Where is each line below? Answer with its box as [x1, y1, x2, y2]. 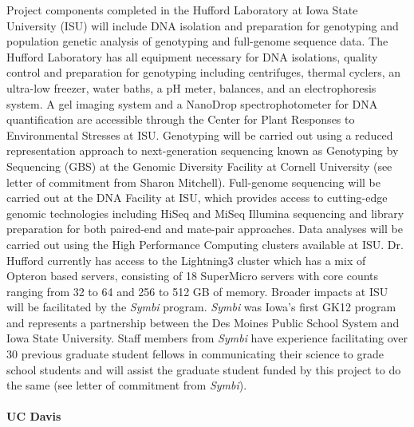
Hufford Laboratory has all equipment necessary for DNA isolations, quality [6, 48, 378, 65]
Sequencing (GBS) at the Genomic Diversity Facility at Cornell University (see [6, 157, 392, 174]
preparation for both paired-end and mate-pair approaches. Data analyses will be [6, 220, 403, 237]
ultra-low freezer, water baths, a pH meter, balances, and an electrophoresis [6, 79, 377, 96]
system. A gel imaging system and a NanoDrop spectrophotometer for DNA [6, 95, 378, 112]
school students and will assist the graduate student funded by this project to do [6, 361, 401, 378]
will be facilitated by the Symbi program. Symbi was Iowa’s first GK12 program [6, 299, 396, 315]
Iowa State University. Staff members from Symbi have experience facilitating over [6, 330, 408, 346]
